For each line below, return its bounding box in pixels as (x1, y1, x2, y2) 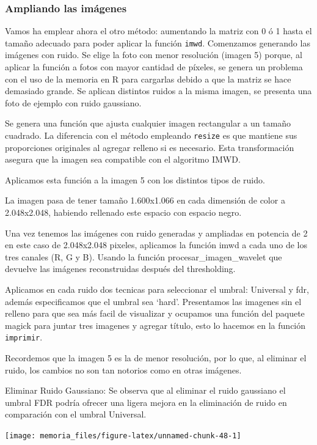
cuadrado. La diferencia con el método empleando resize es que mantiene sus (5, 129, 297, 142)
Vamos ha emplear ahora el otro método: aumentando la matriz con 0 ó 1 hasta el (5, 24, 312, 37)
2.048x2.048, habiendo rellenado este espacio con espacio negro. (5, 206, 242, 219)
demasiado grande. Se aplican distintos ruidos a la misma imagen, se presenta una (5, 84, 312, 97)
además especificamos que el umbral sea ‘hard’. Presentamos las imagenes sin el (5, 295, 302, 307)
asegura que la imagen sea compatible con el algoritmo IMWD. (5, 153, 241, 166)
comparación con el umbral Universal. (5, 408, 147, 421)
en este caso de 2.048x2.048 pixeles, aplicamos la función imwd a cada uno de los (5, 238, 307, 251)
